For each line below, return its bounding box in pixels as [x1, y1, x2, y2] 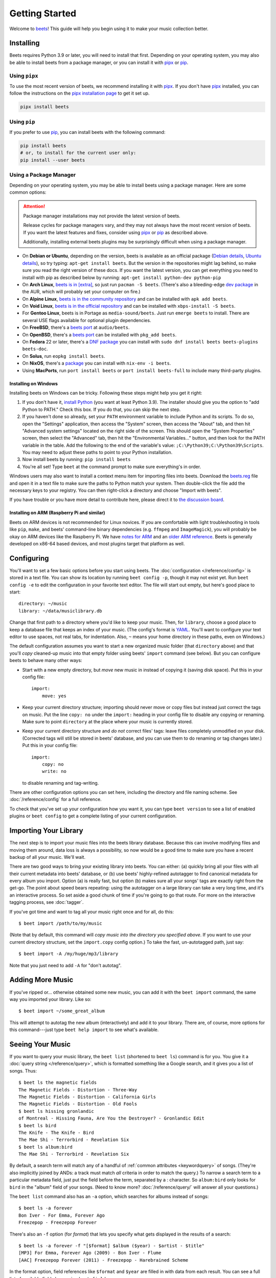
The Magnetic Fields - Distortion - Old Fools [18, 1101, 137, 1107]
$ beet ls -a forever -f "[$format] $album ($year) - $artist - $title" [18, 1243, 204, 1248]
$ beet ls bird [18, 1123, 57, 1128]
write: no [41, 768, 66, 774]
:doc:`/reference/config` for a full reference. [9, 796, 102, 803]
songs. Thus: [9, 1067, 37, 1074]
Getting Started [9, 8, 77, 19]
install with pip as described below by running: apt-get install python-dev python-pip [22, 274, 221, 281]
